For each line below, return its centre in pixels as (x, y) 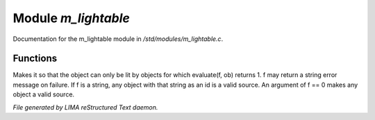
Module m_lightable (71, 18)
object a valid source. (44, 94)
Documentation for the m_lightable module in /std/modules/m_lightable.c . (118, 39)
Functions (35, 59)
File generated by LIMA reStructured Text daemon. (85, 107)
